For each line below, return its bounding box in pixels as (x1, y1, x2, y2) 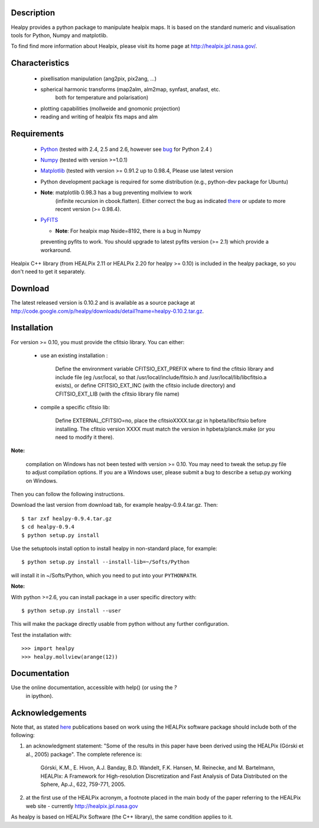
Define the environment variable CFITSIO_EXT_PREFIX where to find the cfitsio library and (55, 366, 274, 373)
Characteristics (11, 58, 70, 68)
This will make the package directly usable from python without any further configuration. (11, 620, 229, 628)
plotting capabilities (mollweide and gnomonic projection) (40, 105, 180, 112)
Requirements (11, 129, 64, 139)
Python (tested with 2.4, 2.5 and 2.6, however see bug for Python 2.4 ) (40, 145, 213, 153)
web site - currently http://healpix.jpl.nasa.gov (25, 802, 138, 810)
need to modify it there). (55, 434, 115, 441)
